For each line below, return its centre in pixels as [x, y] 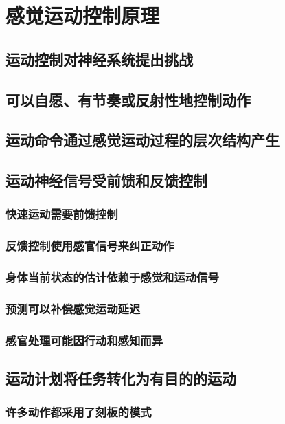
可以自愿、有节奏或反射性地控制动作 [128, 99]
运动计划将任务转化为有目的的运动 [121, 378]
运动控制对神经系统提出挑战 [99, 59]
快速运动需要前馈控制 [62, 214]
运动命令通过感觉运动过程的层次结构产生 [142, 140]
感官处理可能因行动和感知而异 [84, 340]
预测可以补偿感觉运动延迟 [73, 308]
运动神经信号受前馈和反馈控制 [106, 180]
